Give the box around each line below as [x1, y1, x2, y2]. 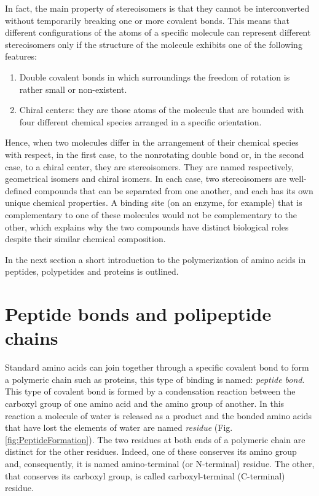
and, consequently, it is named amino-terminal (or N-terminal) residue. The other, [5, 457, 315, 470]
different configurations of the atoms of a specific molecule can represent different [5, 26, 311, 39]
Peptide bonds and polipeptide [5, 301, 272, 326]
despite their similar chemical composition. [5, 232, 166, 245]
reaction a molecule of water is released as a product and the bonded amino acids [5, 409, 312, 422]
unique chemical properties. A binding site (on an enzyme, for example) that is [5, 196, 302, 209]
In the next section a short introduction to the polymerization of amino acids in [5, 253, 306, 266]
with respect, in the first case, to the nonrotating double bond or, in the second [5, 148, 304, 160]
